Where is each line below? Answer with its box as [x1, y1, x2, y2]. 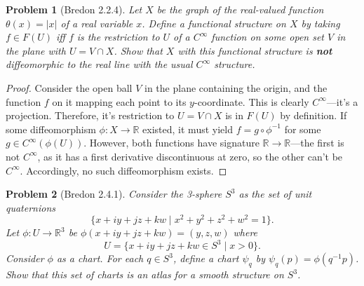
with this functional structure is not [177, 43, 332, 57]
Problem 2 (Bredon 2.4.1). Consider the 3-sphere [6, 186, 222, 201]
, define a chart [173, 251, 239, 266]
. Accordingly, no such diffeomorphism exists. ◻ [20, 163, 227, 177]
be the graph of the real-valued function [156, 2, 324, 16]
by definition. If [280, 108, 347, 123]
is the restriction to [76, 29, 160, 44]
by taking [301, 15, 340, 30]
